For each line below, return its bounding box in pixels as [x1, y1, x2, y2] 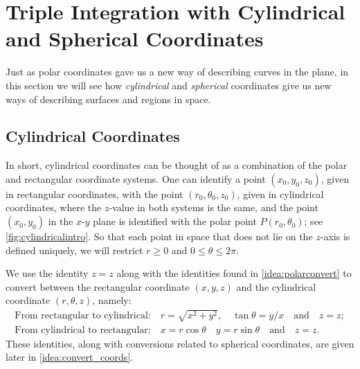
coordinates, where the [6, 200, 102, 215]
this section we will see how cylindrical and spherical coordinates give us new [6, 78, 332, 92]
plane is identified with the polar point [93, 214, 257, 228]
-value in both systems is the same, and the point [109, 200, 318, 215]
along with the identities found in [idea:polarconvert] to [116, 266, 352, 280]
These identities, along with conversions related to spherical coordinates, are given [6, 336, 354, 350]
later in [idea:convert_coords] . [6, 350, 134, 364]
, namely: [92, 293, 132, 307]
